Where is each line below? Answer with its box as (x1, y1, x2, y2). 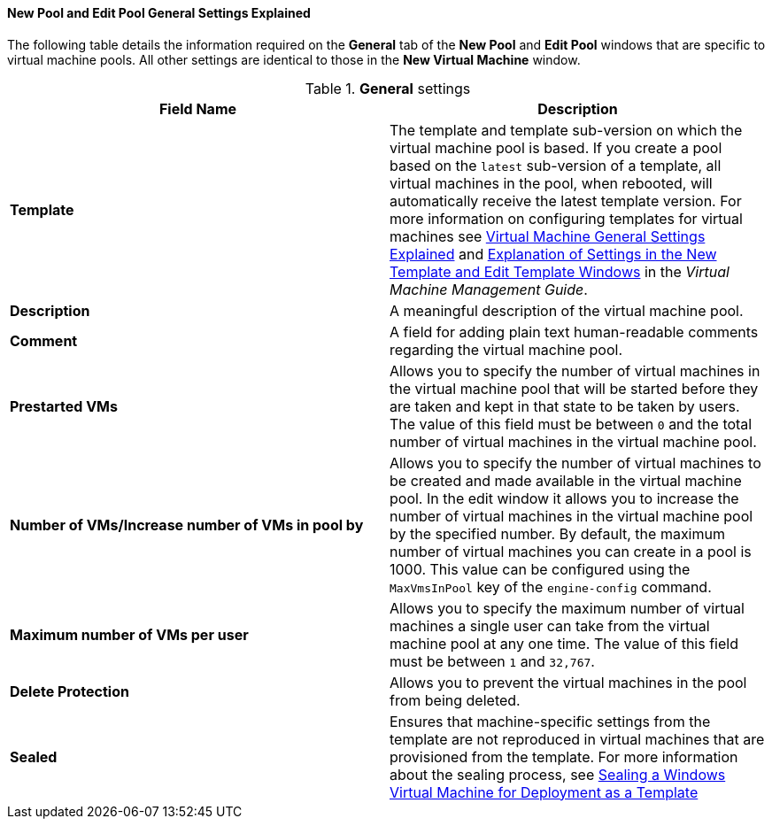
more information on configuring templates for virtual (390, 209, 743, 228)
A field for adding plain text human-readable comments (390, 322, 759, 341)
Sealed (10, 747, 58, 766)
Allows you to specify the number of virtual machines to (390, 453, 761, 472)
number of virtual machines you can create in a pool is (390, 542, 752, 560)
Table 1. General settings (305, 79, 471, 97)
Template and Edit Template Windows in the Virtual (390, 262, 730, 281)
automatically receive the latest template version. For (390, 191, 742, 210)
